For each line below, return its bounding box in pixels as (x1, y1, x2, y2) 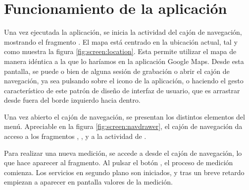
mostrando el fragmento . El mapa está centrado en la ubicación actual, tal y (4, 36, 238, 47)
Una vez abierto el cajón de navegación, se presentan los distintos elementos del (4, 111, 245, 122)
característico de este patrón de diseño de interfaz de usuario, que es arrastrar (4, 85, 240, 95)
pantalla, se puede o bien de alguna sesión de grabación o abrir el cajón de (4, 65, 230, 76)
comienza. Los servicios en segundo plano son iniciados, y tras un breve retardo (4, 167, 245, 177)
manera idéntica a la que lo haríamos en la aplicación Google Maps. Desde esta (4, 56, 244, 66)
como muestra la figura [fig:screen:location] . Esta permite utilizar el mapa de (4, 46, 237, 57)
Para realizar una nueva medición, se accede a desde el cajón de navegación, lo (4, 147, 242, 158)
